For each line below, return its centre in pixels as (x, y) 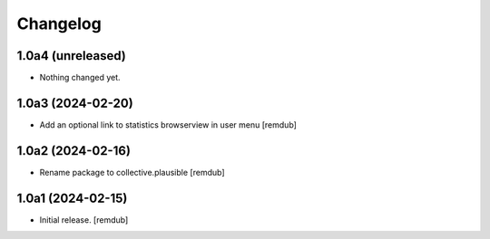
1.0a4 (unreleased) (71, 56)
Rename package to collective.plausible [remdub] (132, 172)
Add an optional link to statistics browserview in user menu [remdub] (168, 124)
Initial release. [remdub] (84, 220)
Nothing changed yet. (80, 78)
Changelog (59, 24)
